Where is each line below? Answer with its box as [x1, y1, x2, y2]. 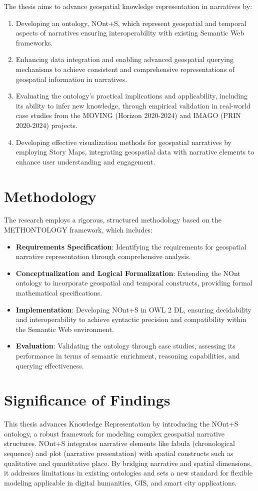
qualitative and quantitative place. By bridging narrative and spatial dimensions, [4, 457, 252, 468]
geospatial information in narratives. [15, 73, 127, 84]
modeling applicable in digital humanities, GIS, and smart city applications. [4, 477, 237, 487]
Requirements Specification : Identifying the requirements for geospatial [15, 241, 246, 251]
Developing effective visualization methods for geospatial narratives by [15, 136, 231, 147]
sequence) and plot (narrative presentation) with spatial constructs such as [4, 448, 233, 458]
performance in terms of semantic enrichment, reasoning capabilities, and [15, 350, 240, 360]
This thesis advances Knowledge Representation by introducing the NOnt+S [4, 418, 238, 429]
